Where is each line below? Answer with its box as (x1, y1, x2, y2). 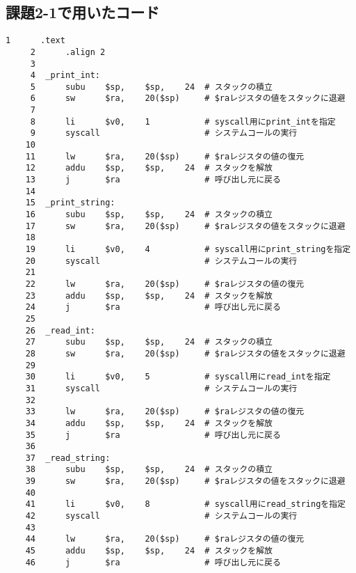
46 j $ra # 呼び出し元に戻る (25, 557, 281, 567)
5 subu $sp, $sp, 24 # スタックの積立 (30, 81, 273, 92)
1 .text (6, 36, 65, 46)
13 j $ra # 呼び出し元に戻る (25, 175, 281, 185)
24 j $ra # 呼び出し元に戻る (25, 302, 281, 313)
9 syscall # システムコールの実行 (30, 128, 298, 139)
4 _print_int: (30, 70, 101, 81)
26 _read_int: (25, 325, 95, 336)
